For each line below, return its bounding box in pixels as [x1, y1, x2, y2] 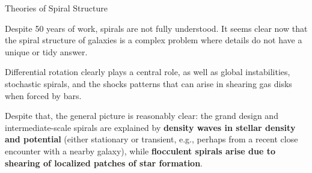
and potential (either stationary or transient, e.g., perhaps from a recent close [5, 133, 298, 145]
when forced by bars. [5, 89, 82, 102]
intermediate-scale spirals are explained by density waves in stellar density [5, 121, 296, 133]
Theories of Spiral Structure [5, 2, 108, 14]
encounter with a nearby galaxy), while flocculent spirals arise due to [5, 144, 275, 157]
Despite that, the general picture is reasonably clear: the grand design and [5, 109, 278, 122]
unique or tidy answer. [5, 45, 88, 58]
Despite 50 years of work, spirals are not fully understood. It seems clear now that [5, 22, 308, 34]
